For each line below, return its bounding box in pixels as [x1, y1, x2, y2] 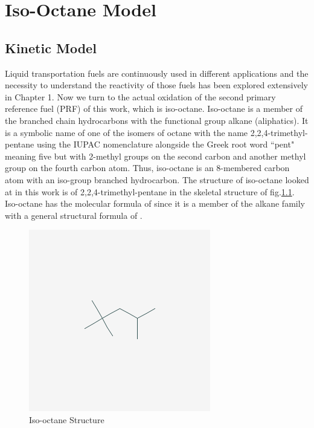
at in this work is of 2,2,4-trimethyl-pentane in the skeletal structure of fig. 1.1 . [5, 185, 295, 198]
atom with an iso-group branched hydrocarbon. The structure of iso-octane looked [5, 173, 309, 186]
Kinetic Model [5, 38, 97, 57]
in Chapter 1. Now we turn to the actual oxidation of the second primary [5, 90, 276, 103]
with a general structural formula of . [5, 209, 143, 221]
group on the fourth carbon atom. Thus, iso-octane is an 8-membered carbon [5, 161, 290, 174]
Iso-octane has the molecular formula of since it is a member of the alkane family [5, 197, 305, 210]
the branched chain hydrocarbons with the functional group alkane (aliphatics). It [5, 114, 309, 126]
